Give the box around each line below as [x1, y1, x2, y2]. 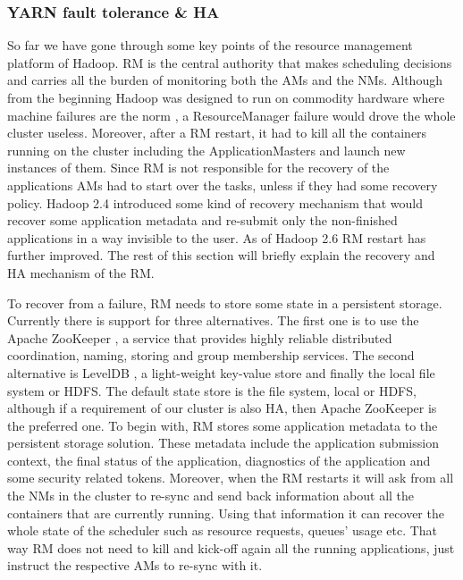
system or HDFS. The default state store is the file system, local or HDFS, [7, 381, 417, 399]
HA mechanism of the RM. [7, 263, 155, 282]
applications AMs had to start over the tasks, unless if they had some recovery [7, 175, 438, 194]
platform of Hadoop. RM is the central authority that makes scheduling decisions [7, 53, 452, 71]
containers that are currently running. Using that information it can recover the [7, 503, 444, 522]
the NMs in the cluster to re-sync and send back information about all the [7, 486, 415, 505]
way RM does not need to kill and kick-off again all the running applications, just [7, 538, 455, 557]
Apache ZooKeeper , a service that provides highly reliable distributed [7, 328, 392, 347]
